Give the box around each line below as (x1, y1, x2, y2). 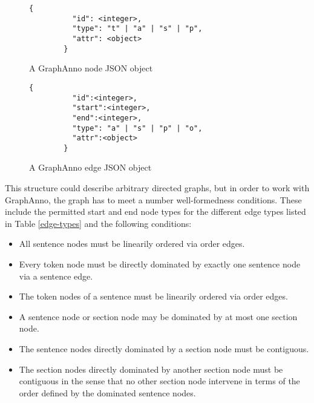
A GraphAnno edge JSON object (29, 161, 152, 174)
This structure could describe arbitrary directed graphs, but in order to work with (5, 182, 310, 194)
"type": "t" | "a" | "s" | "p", (72, 24, 203, 33)
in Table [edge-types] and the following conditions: (5, 217, 192, 229)
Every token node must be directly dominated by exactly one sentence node (19, 258, 301, 270)
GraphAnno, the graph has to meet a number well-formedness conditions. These (5, 193, 302, 206)
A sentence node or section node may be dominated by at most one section (19, 310, 298, 323)
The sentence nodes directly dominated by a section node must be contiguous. (19, 342, 309, 355)
